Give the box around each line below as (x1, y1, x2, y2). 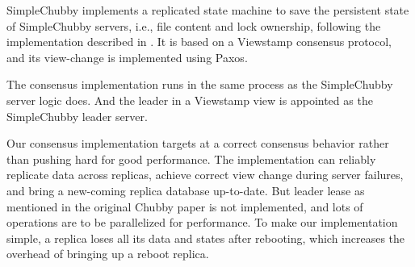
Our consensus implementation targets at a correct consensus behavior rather (6, 135, 389, 152)
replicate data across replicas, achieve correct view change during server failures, (6, 166, 404, 183)
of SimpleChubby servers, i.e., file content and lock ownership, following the (6, 17, 381, 34)
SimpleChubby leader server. (6, 107, 148, 124)
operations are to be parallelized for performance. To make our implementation (6, 214, 398, 231)
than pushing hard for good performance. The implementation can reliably (6, 150, 376, 167)
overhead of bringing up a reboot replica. (6, 245, 209, 262)
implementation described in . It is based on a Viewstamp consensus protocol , (6, 33, 392, 50)
